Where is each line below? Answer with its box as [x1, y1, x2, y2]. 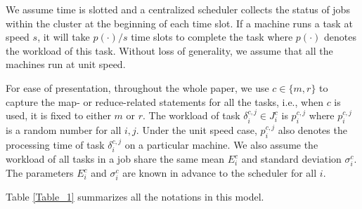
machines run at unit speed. [6, 57, 126, 72]
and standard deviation [241, 151, 342, 166]
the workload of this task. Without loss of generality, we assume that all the [6, 43, 333, 58]
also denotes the [278, 122, 347, 137]
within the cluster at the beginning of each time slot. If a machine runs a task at [6, 15, 353, 30]
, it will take [37, 29, 90, 44]
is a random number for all [6, 122, 122, 137]
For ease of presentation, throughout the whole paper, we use [6, 80, 269, 95]
